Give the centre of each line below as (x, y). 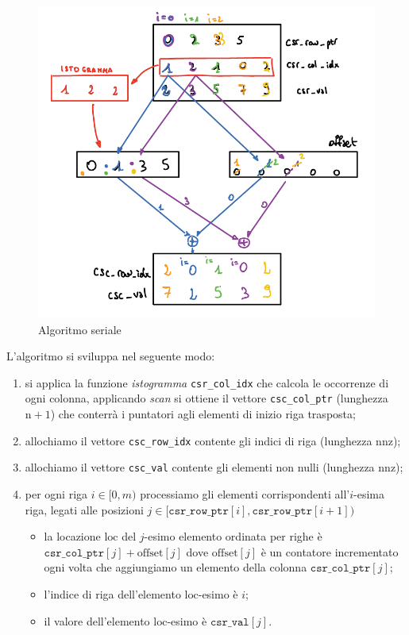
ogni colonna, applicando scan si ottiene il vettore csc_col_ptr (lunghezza (206, 398)
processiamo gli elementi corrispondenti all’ (245, 494)
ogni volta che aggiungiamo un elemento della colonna (176, 567)
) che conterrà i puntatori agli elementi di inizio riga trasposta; (203, 414)
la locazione (72, 536)
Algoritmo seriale (80, 329)
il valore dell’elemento (97, 620)
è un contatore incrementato (330, 551)
